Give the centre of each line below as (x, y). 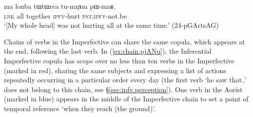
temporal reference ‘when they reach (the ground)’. (80, 108)
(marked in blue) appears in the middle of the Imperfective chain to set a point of (126, 99)
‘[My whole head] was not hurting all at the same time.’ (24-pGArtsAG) (111, 25)
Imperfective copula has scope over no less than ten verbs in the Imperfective (119, 60)
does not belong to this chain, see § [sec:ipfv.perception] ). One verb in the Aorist (123, 89)
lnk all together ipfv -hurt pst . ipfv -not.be (65, 15)
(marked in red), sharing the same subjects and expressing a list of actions (115, 70)
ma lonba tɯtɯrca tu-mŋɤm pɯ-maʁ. (60, 6)
